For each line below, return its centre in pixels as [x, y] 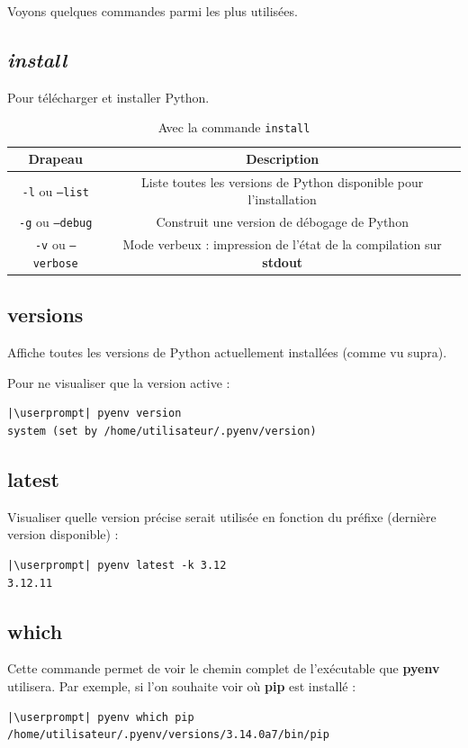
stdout [283, 261]
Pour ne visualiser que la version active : [119, 382]
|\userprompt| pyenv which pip [101, 717]
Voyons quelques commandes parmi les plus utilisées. [153, 11]
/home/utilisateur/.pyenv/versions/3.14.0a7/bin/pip [168, 735]
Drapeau [55, 159]
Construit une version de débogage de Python [282, 222]
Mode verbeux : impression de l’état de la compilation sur [282, 244]
